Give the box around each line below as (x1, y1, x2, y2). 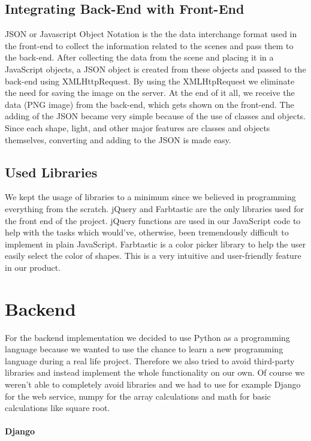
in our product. (5, 261, 61, 273)
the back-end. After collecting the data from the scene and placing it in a (5, 51, 274, 64)
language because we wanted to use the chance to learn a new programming (5, 343, 283, 355)
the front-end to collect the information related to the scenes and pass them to (5, 39, 294, 52)
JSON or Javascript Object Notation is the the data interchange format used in (5, 28, 297, 40)
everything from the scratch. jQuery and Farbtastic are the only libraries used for (5, 202, 304, 215)
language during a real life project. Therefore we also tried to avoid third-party (5, 354, 295, 367)
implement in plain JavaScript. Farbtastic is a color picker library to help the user (5, 237, 306, 250)
